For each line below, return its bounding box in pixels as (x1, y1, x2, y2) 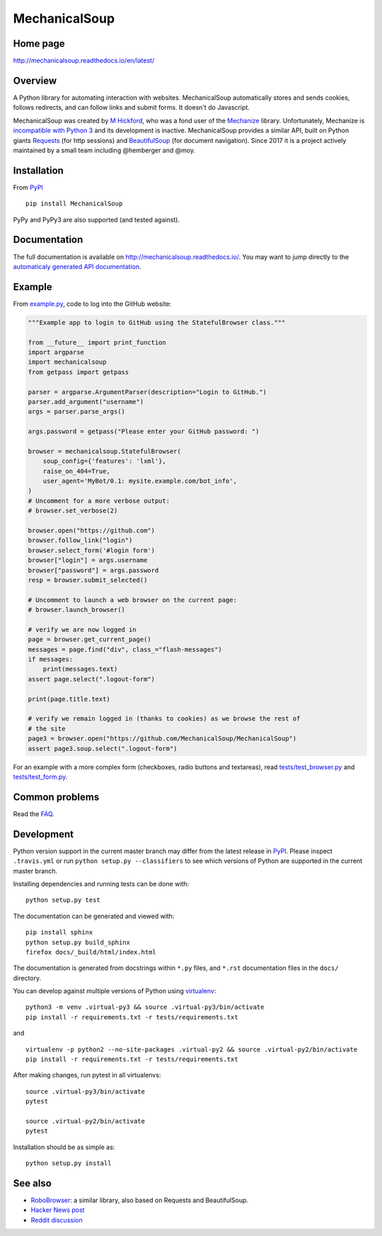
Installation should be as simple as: (13, 1143, 115, 1151)
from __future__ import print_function (28, 338, 166, 346)
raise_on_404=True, (42, 467, 111, 475)
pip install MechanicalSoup (25, 200, 123, 208)
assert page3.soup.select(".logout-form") (28, 744, 178, 753)
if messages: (28, 656, 74, 663)
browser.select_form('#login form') (28, 546, 156, 554)
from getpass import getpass (28, 368, 129, 376)
